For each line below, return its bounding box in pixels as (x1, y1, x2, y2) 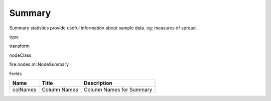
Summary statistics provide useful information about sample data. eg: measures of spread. (9, 25, 197, 31)
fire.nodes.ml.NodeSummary (9, 61, 69, 67)
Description (83, 80, 112, 87)
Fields (9, 70, 22, 77)
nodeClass (9, 52, 32, 58)
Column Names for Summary (83, 86, 153, 93)
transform (9, 43, 30, 49)
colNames (12, 86, 37, 93)
